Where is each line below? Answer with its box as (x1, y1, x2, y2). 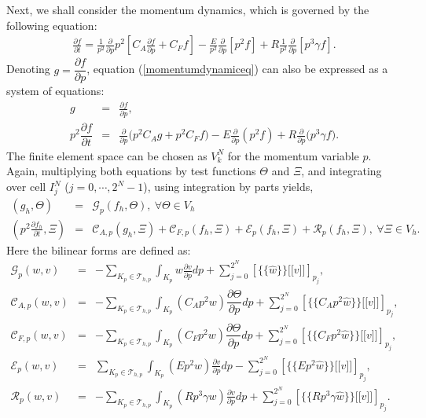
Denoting (6, 60, 50, 77)
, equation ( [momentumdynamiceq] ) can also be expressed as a (86, 60, 388, 77)
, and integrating (301, 163, 382, 179)
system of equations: (6, 82, 105, 99)
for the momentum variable (227, 147, 359, 163)
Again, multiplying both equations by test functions (6, 163, 256, 179)
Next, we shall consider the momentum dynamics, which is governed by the (6, 2, 369, 17)
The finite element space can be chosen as (6, 147, 207, 163)
